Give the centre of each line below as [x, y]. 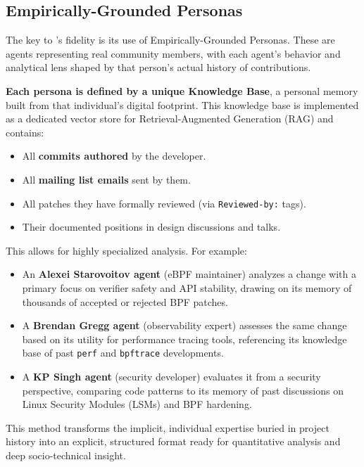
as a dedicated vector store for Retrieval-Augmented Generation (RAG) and [170, 119]
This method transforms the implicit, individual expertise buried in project [168, 427]
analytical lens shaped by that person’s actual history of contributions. [158, 67]
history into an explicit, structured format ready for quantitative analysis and [173, 441]
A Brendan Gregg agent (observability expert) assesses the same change [184, 325]
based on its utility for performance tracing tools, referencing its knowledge [184, 339]
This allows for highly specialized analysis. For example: [126, 250]
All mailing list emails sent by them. [106, 179]
